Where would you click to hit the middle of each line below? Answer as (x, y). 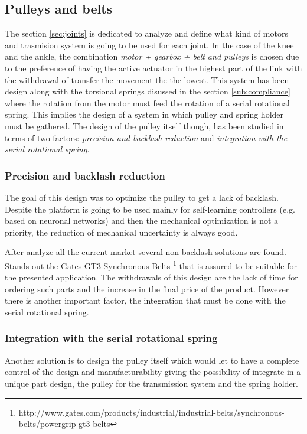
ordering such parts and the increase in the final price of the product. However (147, 288)
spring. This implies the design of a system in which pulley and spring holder (144, 114)
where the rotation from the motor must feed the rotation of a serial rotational (147, 102)
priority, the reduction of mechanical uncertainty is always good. (121, 232)
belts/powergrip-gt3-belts (64, 424)
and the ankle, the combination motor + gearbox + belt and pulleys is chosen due (152, 56)
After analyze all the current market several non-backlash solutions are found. (146, 252)
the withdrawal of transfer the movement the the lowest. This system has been (147, 79)
